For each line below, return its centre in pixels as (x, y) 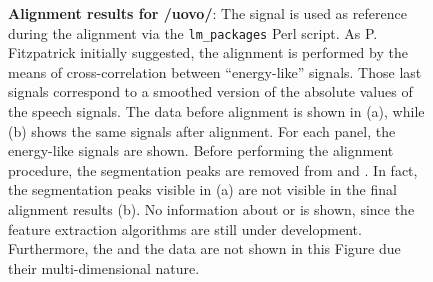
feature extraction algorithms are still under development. (185, 228)
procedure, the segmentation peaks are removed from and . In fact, (213, 169)
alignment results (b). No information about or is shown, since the (211, 209)
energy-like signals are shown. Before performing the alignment (201, 150)
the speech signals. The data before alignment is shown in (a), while (216, 111)
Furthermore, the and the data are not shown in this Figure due (204, 248)
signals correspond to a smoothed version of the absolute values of (210, 91)
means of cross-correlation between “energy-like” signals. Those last (215, 71)
